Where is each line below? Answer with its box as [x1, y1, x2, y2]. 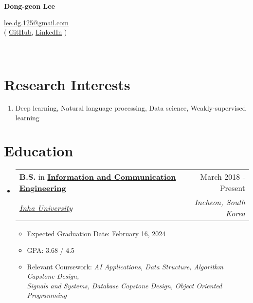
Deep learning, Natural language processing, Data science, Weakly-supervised [15, 103, 246, 113]
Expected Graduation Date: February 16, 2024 [27, 228, 166, 239]
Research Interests [4, 75, 130, 95]
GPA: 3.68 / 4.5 [27, 245, 75, 255]
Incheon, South [194, 196, 245, 208]
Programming [27, 290, 67, 300]
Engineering [19, 182, 66, 194]
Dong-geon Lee [4, 1, 55, 11]
